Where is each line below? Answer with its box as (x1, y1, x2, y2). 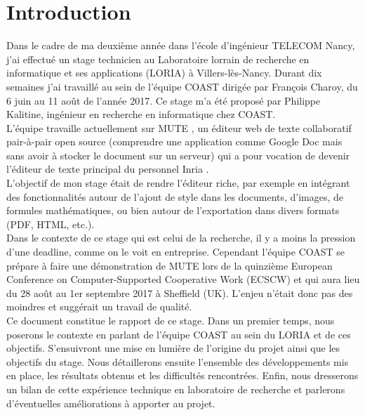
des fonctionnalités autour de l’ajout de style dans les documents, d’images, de (6, 189, 344, 204)
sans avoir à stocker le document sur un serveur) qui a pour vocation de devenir (6, 147, 350, 162)
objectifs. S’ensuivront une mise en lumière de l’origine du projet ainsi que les (6, 341, 340, 355)
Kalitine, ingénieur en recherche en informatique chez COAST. (6, 107, 276, 121)
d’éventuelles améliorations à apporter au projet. (6, 395, 215, 410)
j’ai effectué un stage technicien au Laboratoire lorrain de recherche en (6, 51, 310, 66)
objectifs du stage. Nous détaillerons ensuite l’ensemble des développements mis (6, 354, 349, 369)
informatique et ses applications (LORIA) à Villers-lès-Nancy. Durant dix (6, 65, 322, 80)
